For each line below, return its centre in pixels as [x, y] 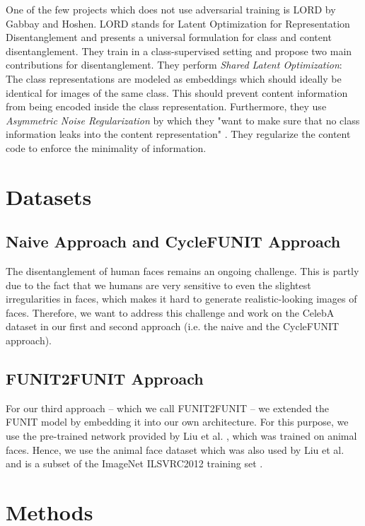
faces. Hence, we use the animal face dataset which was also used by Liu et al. [175, 449]
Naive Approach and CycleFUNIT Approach [173, 241]
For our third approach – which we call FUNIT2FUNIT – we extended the [167, 408]
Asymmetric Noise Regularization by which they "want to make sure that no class [183, 120]
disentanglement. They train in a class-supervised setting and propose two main [179, 51]
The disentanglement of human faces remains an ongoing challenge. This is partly [182, 271]
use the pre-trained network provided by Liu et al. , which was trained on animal [181, 436]
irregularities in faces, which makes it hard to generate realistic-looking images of [181, 299]
